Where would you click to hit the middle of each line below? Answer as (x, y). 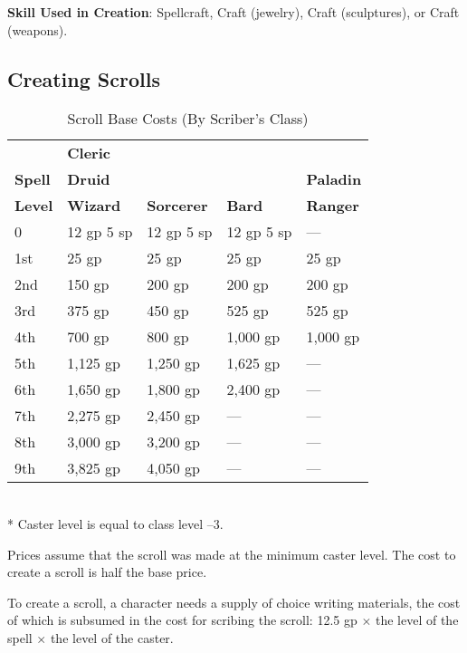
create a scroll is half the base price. (107, 572)
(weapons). (38, 29)
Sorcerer (177, 206)
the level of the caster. (112, 637)
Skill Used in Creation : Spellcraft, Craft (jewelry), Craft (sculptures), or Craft (233, 12)
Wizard (94, 206)
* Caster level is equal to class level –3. (115, 523)
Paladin (334, 179)
